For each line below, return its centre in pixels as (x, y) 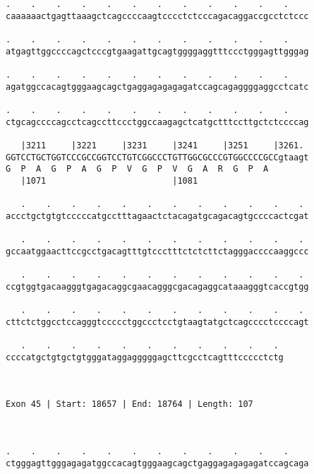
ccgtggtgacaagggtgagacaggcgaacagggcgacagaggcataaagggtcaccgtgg (157, 286)
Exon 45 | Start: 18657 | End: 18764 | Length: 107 (129, 404)
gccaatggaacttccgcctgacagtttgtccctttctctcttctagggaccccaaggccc (157, 251)
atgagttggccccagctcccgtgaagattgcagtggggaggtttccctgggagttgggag (157, 51)
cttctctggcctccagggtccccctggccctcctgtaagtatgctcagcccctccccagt (157, 322)
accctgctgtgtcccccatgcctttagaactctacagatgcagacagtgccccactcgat (157, 216)
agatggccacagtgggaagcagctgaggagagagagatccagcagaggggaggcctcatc (157, 87)
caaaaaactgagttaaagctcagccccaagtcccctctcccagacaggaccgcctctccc (157, 16)
